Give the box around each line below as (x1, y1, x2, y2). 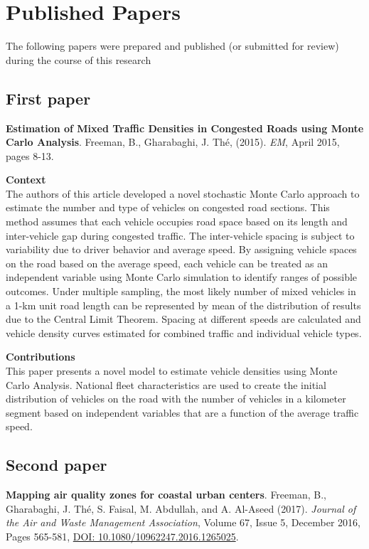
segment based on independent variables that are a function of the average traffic (6, 405, 359, 420)
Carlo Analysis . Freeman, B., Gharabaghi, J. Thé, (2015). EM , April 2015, (6, 134, 340, 149)
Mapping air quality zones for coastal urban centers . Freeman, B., (6, 487, 326, 502)
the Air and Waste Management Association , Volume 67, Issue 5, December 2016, (6, 515, 360, 530)
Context (6, 172, 46, 187)
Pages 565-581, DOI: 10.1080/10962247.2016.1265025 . (6, 528, 239, 543)
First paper (6, 87, 91, 109)
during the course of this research (6, 52, 151, 67)
